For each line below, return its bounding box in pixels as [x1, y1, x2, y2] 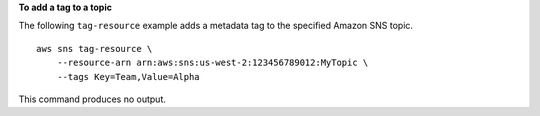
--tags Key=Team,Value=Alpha [56, 71, 200, 82]
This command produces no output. [18, 93, 167, 105]
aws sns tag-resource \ [36, 43, 153, 54]
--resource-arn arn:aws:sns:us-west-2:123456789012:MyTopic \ [56, 57, 369, 69]
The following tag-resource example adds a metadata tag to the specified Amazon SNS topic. [18, 20, 414, 32]
